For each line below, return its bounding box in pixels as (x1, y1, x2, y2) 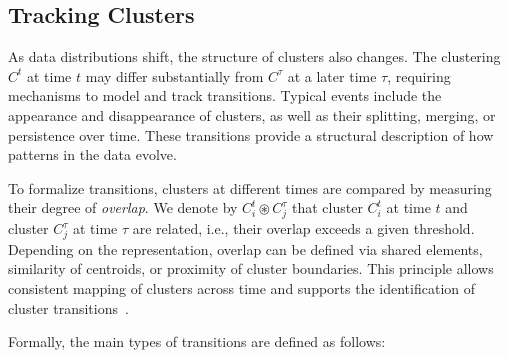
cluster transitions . (8, 297, 129, 318)
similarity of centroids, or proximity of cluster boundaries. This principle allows (8, 258, 494, 279)
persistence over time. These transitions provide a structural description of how (8, 124, 494, 145)
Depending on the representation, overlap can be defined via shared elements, (8, 238, 483, 259)
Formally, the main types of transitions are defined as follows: (8, 331, 386, 352)
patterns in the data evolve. (8, 144, 177, 165)
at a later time (287, 65, 377, 86)
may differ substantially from (85, 65, 264, 86)
